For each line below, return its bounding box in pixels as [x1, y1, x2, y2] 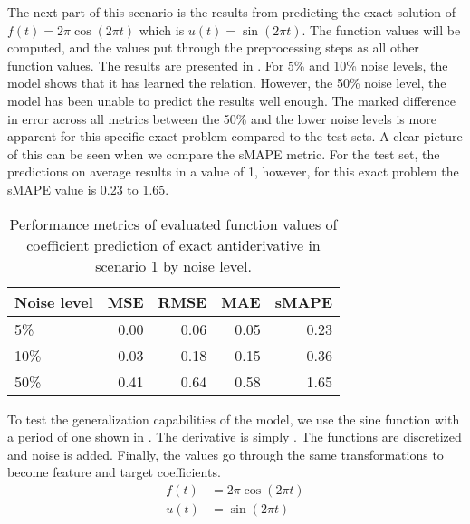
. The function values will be [302, 20, 461, 39]
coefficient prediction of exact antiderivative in [26, 233, 321, 255]
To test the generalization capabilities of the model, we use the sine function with [7, 409, 460, 428]
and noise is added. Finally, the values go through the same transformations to [7, 444, 444, 463]
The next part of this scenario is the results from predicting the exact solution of [7, 3, 456, 21]
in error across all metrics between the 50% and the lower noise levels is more [7, 109, 436, 128]
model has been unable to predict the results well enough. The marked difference [7, 91, 456, 110]
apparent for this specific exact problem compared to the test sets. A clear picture [7, 127, 463, 146]
